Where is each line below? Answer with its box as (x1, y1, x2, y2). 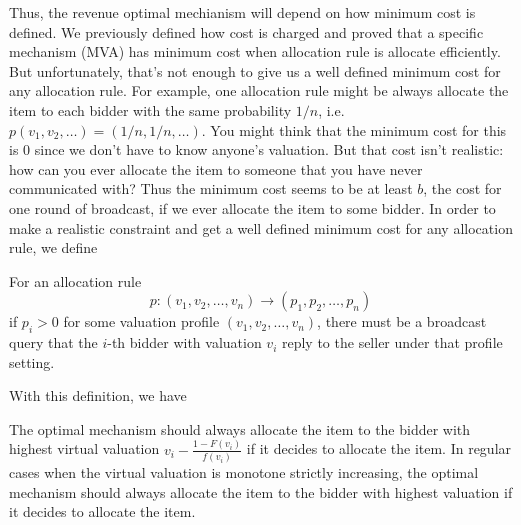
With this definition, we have (9, 385, 187, 406)
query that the (9, 332, 98, 353)
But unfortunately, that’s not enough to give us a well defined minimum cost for (9, 60, 501, 81)
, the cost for (423, 178, 502, 199)
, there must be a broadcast (317, 311, 487, 332)
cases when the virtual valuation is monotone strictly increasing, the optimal (9, 462, 479, 483)
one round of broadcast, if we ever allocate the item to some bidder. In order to (9, 197, 496, 218)
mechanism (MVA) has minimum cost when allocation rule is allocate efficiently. (9, 41, 501, 62)
